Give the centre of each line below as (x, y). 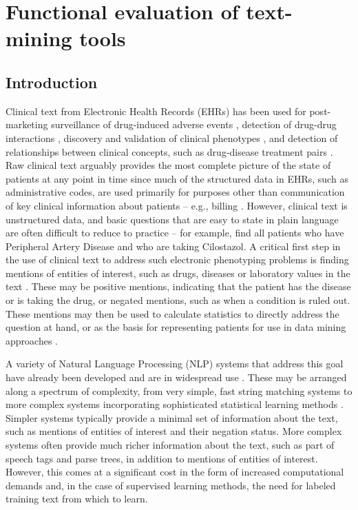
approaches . (32, 340)
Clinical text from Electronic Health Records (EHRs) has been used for (156, 111)
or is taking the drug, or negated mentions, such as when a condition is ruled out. (178, 300)
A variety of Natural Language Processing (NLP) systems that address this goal (175, 364)
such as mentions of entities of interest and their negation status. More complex (174, 431)
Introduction (52, 82)
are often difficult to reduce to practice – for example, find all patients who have (175, 233)
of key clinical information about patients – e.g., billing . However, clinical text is (177, 205)
